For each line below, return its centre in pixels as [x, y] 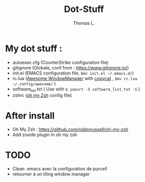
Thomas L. [84, 23]
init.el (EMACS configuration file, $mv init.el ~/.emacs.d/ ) [73, 73]
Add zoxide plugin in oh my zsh [45, 135]
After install [30, 115]
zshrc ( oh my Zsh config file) [42, 95]
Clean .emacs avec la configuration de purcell [60, 169]
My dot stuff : [34, 48]
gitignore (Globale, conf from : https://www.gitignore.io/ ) [70, 67]
